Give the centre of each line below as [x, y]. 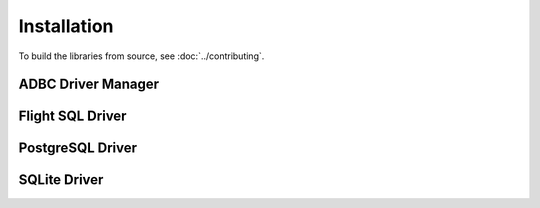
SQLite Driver [61, 180]
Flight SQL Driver [72, 116]
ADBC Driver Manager [89, 84]
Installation [66, 26]
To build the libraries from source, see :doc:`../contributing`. [141, 56]
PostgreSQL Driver [78, 148]
